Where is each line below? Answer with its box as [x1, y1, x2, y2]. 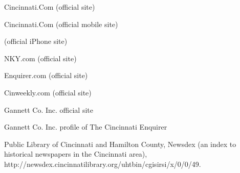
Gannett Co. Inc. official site [4, 104, 93, 115]
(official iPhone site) [4, 36, 68, 46]
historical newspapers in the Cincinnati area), [4, 149, 147, 159]
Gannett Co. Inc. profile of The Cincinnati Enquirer [4, 121, 167, 132]
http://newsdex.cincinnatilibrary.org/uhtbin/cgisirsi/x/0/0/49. [4, 158, 201, 169]
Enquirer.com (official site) [4, 70, 88, 81]
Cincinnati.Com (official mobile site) [4, 18, 118, 29]
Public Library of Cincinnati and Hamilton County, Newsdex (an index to [4, 138, 236, 149]
